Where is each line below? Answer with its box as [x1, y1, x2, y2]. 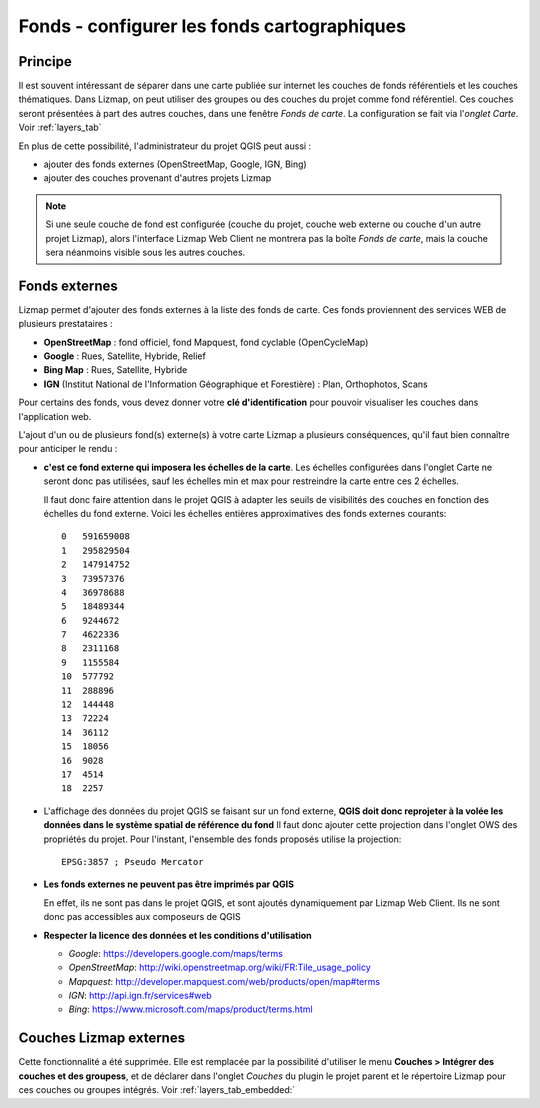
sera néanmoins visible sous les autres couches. [45, 246, 246, 258]
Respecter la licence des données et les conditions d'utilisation [43, 929, 312, 941]
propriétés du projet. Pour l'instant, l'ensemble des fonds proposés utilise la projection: [43, 833, 402, 845]
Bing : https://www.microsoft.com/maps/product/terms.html [68, 1003, 314, 1015]
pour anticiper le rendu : [18, 443, 118, 455]
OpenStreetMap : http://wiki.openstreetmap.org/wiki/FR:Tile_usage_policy [68, 961, 372, 974]
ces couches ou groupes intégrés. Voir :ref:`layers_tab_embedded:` [18, 1084, 296, 1096]
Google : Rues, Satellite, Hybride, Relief [43, 350, 207, 362]
